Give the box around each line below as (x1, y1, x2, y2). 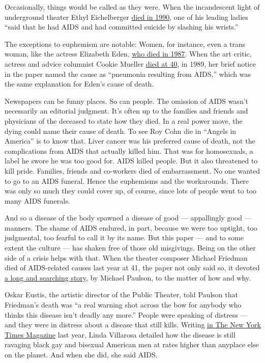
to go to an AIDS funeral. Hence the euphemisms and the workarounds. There (5, 175, 249, 186)
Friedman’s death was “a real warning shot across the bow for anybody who (5, 299, 242, 310)
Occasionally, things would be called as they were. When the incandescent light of (5, 2, 260, 12)
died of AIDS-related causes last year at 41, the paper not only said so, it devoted (5, 262, 260, 273)
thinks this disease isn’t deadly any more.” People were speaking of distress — (5, 309, 248, 320)
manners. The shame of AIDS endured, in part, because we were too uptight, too (5, 222, 257, 233)
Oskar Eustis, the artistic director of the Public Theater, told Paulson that (5, 289, 238, 300)
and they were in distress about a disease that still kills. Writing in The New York (5, 319, 261, 330)
